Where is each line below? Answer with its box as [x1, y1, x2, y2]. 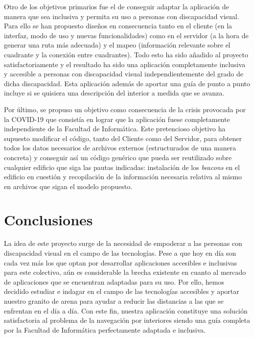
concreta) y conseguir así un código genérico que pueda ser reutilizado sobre [4, 152, 232, 162]
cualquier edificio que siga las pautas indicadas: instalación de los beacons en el [4, 162, 240, 172]
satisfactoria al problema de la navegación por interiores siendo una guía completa [4, 315, 250, 325]
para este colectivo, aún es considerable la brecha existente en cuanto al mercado [4, 267, 246, 277]
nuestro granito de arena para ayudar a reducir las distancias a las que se [4, 295, 224, 306]
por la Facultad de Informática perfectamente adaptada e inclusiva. [4, 324, 206, 335]
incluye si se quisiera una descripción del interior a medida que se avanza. [4, 88, 225, 98]
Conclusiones [4, 210, 93, 230]
